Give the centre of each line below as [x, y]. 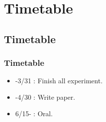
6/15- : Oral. [34, 113]
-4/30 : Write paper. [45, 97]
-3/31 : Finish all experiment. [59, 81]
